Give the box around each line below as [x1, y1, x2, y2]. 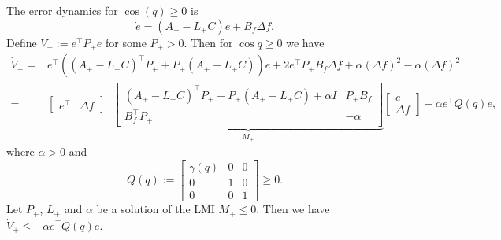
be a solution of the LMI [96, 201, 215, 217]
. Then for [184, 34, 233, 50]
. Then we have [256, 201, 330, 217]
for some [106, 34, 147, 50]
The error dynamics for [6, 2, 118, 18]
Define [6, 34, 37, 50]
